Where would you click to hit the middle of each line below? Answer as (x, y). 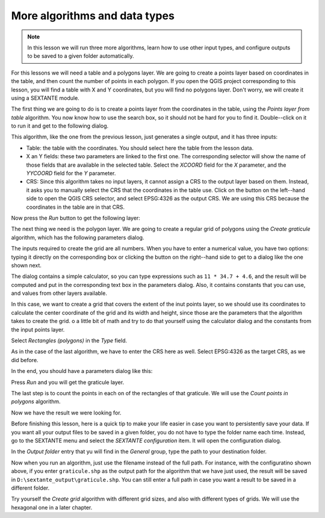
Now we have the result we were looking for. (66, 413)
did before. (25, 360)
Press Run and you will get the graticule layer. (68, 382)
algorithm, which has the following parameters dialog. (78, 237)
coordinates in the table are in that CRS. (76, 207)
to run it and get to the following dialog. (60, 126)
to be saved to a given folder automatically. (81, 56)
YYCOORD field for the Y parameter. (71, 173)
